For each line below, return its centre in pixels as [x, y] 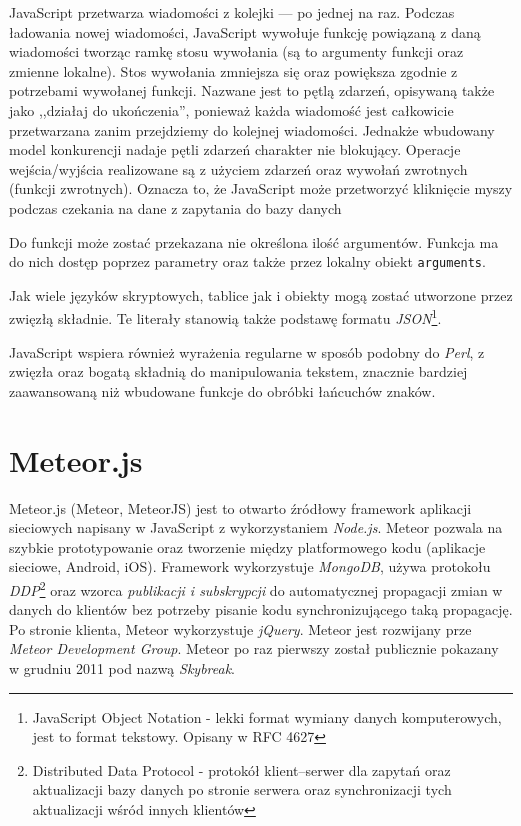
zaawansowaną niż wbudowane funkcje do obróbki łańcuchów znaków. [222, 390]
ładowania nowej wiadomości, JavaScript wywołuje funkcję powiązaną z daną [245, 31]
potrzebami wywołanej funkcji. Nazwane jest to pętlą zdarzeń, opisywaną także [252, 90]
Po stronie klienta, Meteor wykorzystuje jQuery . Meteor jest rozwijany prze [240, 628]
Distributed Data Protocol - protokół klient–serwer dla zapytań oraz [241, 769]
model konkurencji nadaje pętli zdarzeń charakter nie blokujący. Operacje [235, 149]
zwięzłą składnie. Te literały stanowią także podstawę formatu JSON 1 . [225, 317]
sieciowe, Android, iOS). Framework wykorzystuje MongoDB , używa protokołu [250, 566]
